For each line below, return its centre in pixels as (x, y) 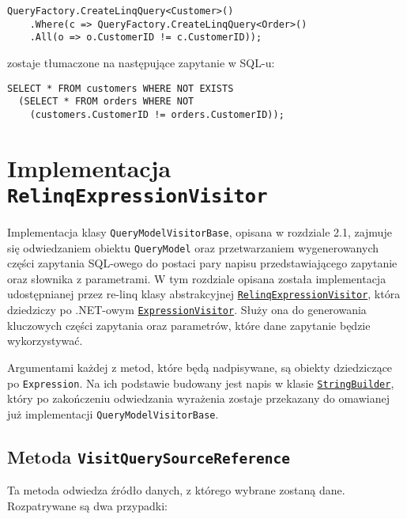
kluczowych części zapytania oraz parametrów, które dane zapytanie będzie (189, 325)
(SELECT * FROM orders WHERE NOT (106, 102)
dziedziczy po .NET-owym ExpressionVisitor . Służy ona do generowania (187, 310)
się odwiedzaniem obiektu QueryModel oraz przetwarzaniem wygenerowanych (193, 247)
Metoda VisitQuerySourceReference (149, 456)
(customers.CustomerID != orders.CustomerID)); (157, 114)
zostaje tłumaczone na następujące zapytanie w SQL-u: (141, 62)
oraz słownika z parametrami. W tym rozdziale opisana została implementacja (197, 278)
